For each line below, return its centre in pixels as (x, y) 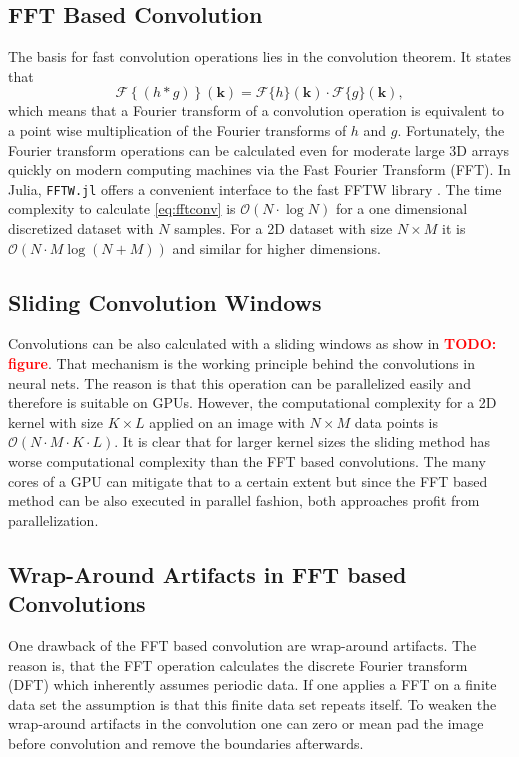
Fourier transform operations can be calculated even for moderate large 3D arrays (259, 149)
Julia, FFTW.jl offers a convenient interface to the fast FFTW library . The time (255, 188)
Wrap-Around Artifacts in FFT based (207, 573)
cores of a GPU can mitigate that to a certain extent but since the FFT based (248, 480)
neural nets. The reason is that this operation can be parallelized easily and (239, 382)
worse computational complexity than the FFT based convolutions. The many (247, 460)
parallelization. (53, 519)
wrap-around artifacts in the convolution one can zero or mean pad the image (246, 723)
